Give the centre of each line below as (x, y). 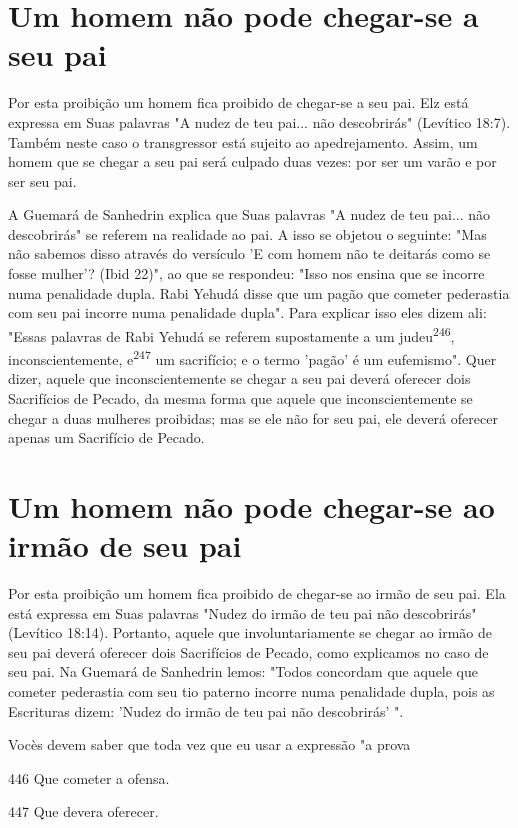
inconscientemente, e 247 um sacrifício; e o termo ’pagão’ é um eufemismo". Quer (252, 357)
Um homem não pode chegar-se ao (251, 505)
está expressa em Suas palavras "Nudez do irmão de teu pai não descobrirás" (242, 612)
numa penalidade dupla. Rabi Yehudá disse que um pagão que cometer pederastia (259, 292)
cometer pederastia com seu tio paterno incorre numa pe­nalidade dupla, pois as (251, 691)
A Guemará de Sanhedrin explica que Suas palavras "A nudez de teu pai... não (249, 214)
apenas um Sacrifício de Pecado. (106, 437)
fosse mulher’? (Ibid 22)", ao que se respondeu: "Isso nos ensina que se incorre (246, 273)
